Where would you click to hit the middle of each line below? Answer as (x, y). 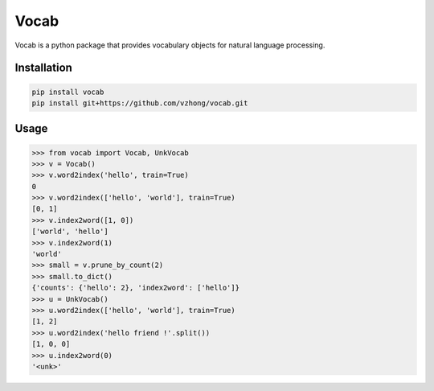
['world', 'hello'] (70, 232)
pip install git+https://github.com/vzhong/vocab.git (140, 103)
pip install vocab (68, 92)
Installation (43, 68)
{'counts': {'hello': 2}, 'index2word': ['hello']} (136, 288)
